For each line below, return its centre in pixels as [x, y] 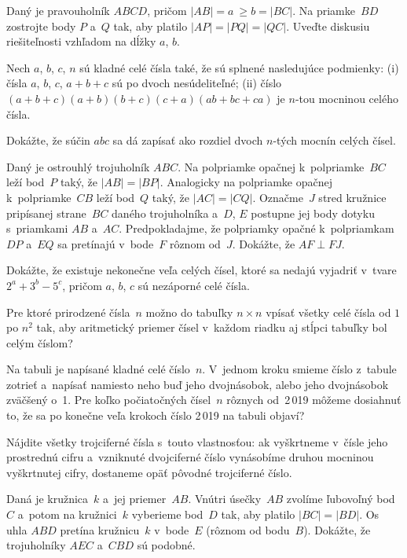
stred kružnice [352, 197]
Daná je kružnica [48, 499]
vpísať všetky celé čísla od [328, 312]
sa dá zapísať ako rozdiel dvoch [188, 140]
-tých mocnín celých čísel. [334, 140]
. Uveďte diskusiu [328, 26]
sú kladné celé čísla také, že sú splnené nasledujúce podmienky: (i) [239, 67]
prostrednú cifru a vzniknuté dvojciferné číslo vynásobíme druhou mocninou [190, 457]
